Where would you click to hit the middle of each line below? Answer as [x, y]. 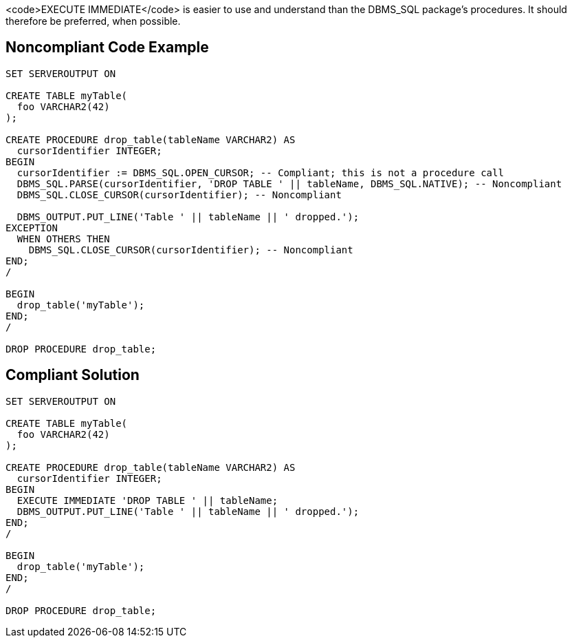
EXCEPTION [32, 228]
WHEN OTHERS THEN [63, 239]
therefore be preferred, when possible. [93, 21]
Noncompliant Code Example [107, 48]
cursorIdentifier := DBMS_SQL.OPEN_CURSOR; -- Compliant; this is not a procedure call [260, 172]
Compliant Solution [73, 375]
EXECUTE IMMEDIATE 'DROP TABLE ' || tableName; [147, 500]
